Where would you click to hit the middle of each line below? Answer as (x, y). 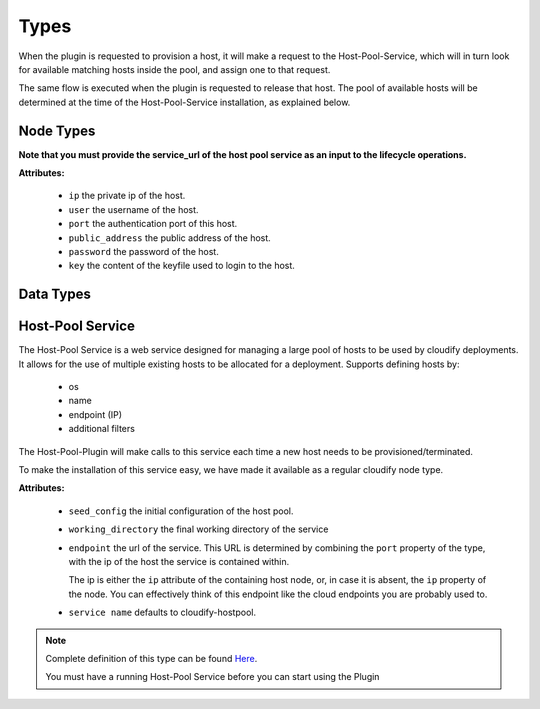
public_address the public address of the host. (170, 237)
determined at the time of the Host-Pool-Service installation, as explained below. (184, 102)
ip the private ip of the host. (127, 196)
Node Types (57, 130)
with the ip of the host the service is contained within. (179, 561)
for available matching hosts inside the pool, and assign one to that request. (174, 69)
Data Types (55, 294)
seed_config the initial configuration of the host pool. (181, 511)
